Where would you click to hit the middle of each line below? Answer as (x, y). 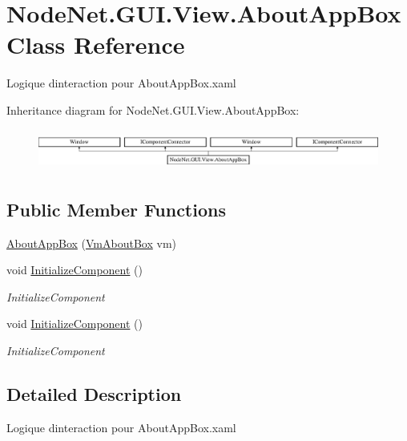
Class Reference (96, 45)
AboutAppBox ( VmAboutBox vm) (91, 243)
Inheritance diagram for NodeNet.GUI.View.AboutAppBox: (153, 109)
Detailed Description (94, 394)
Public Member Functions (116, 209)
